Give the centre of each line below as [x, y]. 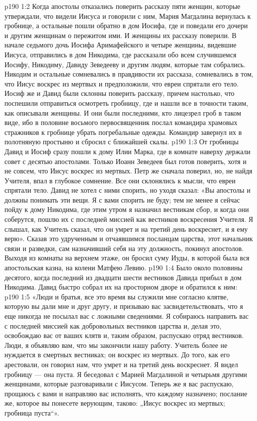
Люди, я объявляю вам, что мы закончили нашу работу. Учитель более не [116, 345]
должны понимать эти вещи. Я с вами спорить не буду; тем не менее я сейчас [122, 199]
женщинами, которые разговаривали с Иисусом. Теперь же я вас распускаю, [119, 384]
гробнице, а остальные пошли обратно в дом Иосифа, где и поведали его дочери [126, 25]
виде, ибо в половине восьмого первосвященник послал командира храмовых [121, 122]
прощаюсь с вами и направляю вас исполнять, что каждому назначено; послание [126, 393]
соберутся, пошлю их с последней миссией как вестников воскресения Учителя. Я [129, 219]
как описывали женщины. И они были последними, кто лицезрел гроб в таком [123, 112]
